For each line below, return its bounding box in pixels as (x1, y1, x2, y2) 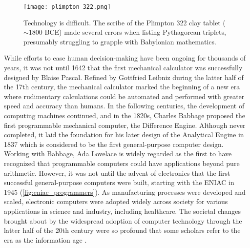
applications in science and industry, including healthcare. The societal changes (4, 206, 241, 216)
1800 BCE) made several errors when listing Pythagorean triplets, (28, 27, 226, 37)
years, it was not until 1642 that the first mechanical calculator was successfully (4, 62, 243, 73)
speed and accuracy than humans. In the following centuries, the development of (4, 101, 245, 111)
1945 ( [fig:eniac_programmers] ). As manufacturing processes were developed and (4, 186, 246, 197)
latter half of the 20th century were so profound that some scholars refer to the (4, 225, 241, 235)
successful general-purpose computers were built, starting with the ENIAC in (4, 177, 234, 187)
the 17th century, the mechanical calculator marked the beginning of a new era (4, 82, 240, 92)
